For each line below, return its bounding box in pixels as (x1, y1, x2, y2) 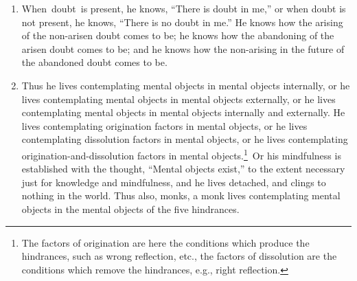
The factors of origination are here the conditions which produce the (21, 235, 310, 249)
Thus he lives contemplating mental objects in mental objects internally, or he (21, 78, 350, 92)
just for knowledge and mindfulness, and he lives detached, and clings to (21, 175, 326, 189)
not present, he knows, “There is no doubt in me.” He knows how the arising (21, 14, 343, 29)
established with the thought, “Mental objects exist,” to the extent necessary (21, 161, 345, 176)
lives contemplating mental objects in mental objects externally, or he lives (21, 91, 336, 106)
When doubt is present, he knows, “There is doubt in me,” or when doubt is (21, 1, 346, 15)
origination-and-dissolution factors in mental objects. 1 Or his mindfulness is (21, 146, 341, 162)
